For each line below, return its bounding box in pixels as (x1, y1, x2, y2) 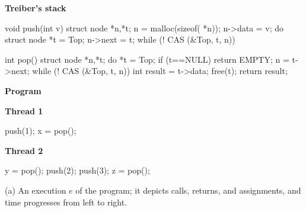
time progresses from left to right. (5, 195, 128, 208)
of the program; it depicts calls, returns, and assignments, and (75, 184, 301, 196)
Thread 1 (5, 104, 43, 117)
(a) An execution (5, 184, 66, 196)
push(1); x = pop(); (5, 124, 76, 137)
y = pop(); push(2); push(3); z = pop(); (5, 164, 150, 176)
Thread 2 (5, 144, 43, 156)
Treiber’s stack (5, 2, 66, 14)
